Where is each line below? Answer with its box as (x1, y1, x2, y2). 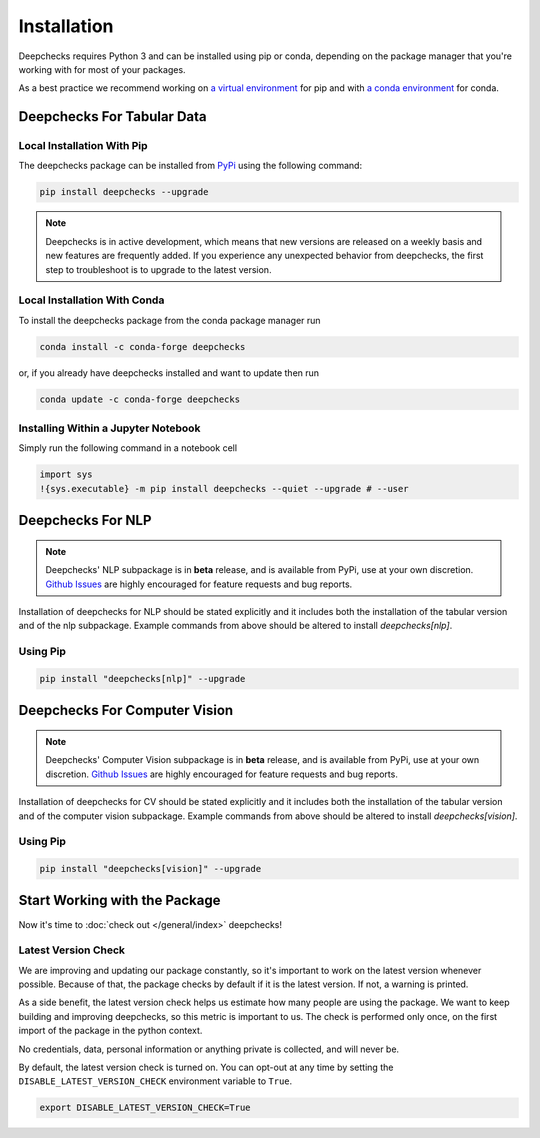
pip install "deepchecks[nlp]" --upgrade (39, 673, 246, 684)
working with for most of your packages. (18, 63, 186, 75)
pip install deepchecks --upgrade (39, 186, 209, 198)
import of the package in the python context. (18, 1025, 203, 1037)
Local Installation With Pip (18, 139, 149, 153)
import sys (39, 469, 93, 480)
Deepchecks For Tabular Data (18, 108, 207, 125)
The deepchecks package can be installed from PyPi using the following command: (18, 160, 363, 172)
